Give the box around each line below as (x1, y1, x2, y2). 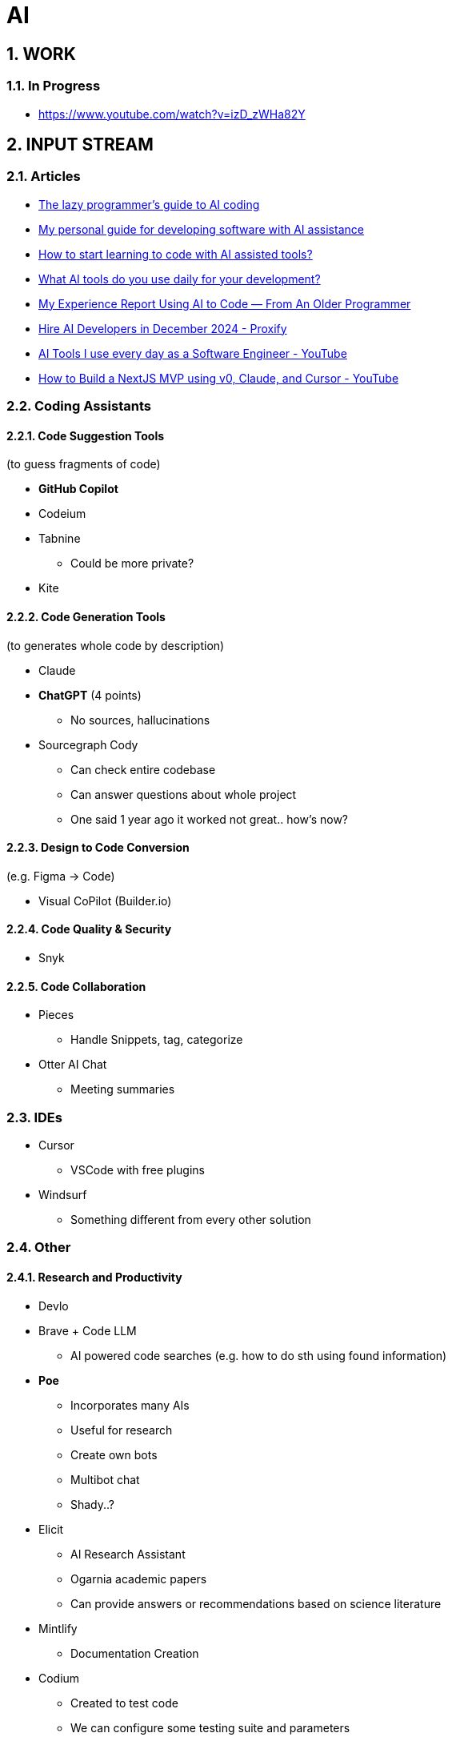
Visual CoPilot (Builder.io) (38, 893, 172, 908)
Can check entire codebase (70, 762, 216, 776)
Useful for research (70, 1422, 173, 1437)
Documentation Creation (70, 1646, 199, 1660)
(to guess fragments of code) (6, 457, 161, 471)
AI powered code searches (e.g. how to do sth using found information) (70, 1348, 447, 1362)
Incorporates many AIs (70, 1398, 190, 1412)
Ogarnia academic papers (70, 1571, 207, 1586)
